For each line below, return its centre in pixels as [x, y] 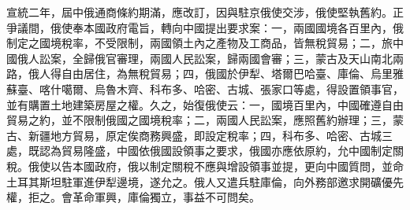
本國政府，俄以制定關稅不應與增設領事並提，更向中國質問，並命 [238, 166]
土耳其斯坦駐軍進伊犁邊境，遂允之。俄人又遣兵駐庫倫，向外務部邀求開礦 [194, 181]
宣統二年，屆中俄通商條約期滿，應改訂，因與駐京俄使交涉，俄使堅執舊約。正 [205, 12]
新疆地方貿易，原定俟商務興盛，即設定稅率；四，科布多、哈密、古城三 [210, 135]
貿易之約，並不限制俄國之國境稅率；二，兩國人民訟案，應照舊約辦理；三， [199, 120]
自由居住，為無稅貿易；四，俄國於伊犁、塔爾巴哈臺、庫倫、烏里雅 [232, 74]
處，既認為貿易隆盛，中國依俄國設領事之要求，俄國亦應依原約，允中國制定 [199, 151]
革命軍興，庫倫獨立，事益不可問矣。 [166, 197]
